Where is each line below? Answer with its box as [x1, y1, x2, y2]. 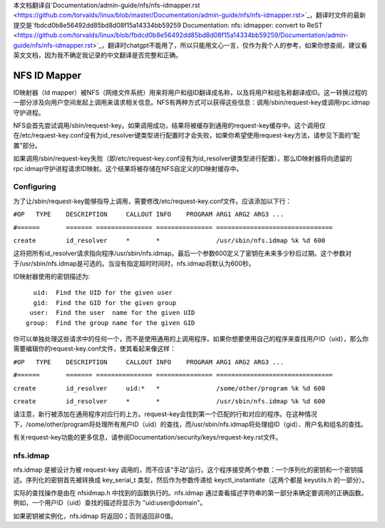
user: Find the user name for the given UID [29, 309, 195, 317]
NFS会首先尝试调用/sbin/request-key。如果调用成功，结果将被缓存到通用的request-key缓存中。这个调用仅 [13, 121, 326, 130]
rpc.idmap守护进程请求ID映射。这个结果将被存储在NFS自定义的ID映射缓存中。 [13, 164, 243, 172]
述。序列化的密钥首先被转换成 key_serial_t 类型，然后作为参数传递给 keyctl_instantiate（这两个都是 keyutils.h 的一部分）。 [13, 475, 369, 484]
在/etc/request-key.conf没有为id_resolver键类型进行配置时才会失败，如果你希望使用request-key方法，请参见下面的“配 [13, 131, 360, 140]
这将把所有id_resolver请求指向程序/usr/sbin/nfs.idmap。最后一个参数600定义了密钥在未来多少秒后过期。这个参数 [13, 249, 346, 258]
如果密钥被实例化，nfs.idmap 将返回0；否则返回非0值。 [13, 512, 178, 520]
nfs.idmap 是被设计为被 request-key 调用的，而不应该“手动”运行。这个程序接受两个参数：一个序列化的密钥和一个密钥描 [13, 465, 364, 474]
